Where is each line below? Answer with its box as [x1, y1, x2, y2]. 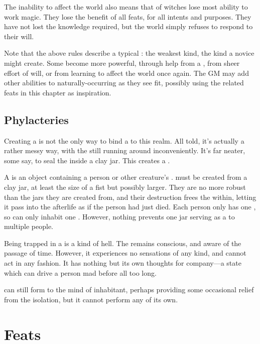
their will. [4, 31, 34, 41]
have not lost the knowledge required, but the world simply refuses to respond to [4, 21, 253, 32]
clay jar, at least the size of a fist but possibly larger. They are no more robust [4, 181, 246, 192]
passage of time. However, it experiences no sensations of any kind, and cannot [4, 248, 246, 258]
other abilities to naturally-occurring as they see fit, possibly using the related [4, 77, 244, 88]
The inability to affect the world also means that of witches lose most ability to [4, 2, 248, 12]
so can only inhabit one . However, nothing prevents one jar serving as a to [4, 211, 235, 221]
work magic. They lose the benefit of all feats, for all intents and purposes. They [4, 11, 251, 22]
